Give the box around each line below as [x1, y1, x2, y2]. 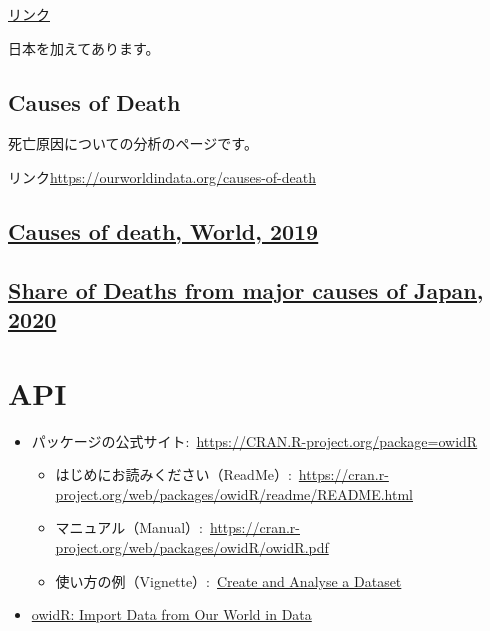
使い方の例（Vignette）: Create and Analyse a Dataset [55, 570, 402, 591]
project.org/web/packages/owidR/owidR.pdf [55, 537, 329, 558]
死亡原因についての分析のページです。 [8, 133, 258, 154]
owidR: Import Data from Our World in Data [31, 604, 312, 625]
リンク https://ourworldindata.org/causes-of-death [8, 166, 316, 187]
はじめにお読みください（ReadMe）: [55, 464, 292, 485]
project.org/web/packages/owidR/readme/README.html [55, 483, 413, 504]
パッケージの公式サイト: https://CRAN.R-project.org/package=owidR [31, 430, 478, 451]
